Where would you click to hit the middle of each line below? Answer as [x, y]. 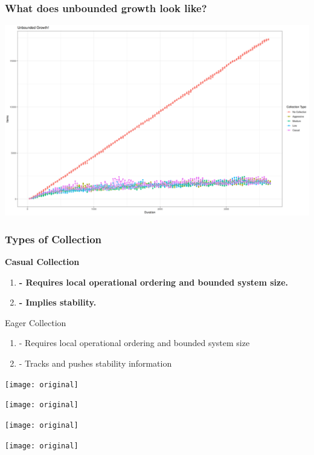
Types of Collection [53, 239]
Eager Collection [36, 322]
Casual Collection [42, 262]
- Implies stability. [58, 302]
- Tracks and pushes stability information [95, 363]
